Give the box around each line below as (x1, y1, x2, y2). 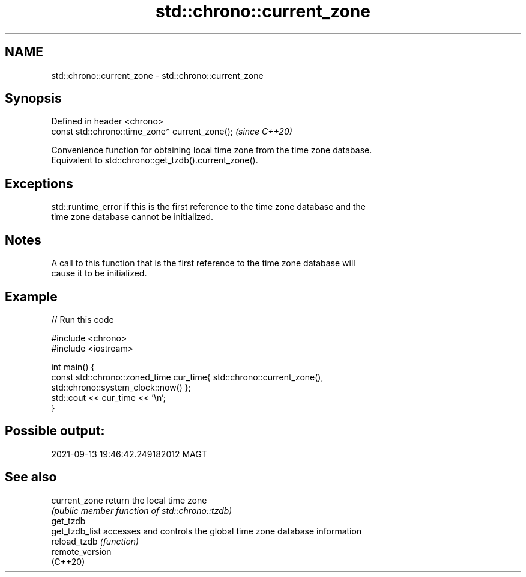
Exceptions (5, 176, 73, 191)
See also (5, 469, 57, 485)
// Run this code (51, 314, 114, 325)
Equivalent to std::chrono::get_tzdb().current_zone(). (51, 155, 258, 166)
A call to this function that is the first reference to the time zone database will (51, 258, 355, 269)
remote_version (51, 546, 112, 557)
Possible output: (5, 423, 105, 439)
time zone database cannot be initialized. (51, 212, 214, 222)
